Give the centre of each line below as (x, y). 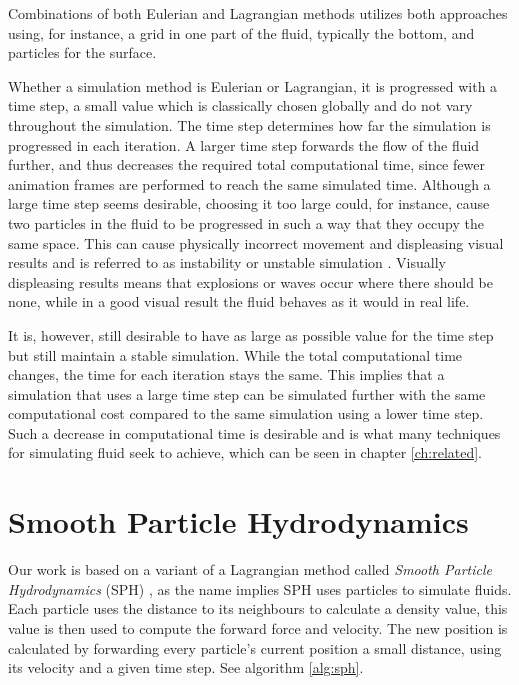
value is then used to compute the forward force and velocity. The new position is (258, 627)
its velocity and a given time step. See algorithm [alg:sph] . (186, 667)
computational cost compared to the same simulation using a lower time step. (246, 413)
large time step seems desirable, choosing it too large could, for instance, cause (249, 203)
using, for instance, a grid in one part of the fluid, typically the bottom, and (241, 32)
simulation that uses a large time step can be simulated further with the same (247, 393)
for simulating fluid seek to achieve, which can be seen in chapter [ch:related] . (245, 452)
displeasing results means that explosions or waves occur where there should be (251, 281)
